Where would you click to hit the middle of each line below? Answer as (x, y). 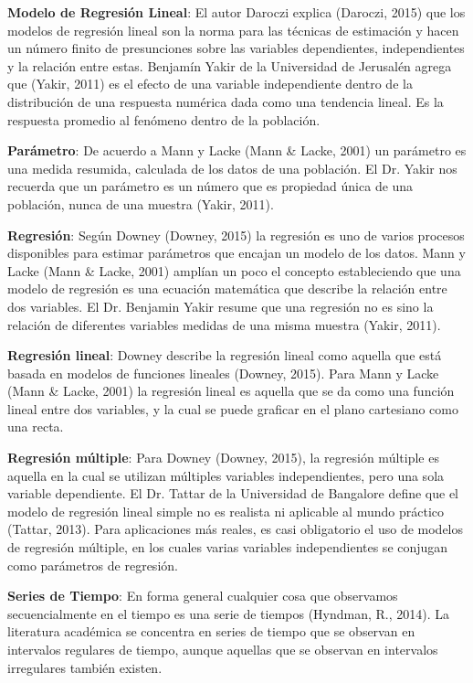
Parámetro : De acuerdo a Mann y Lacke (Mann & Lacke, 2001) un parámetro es (237, 150)
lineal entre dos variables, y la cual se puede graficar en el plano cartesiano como (233, 408)
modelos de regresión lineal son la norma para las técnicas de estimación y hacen (233, 30)
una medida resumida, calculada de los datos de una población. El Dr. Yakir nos (232, 168)
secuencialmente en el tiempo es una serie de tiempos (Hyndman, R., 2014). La (229, 613)
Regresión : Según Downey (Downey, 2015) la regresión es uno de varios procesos (236, 235)
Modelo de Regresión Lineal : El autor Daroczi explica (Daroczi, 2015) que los (236, 12)
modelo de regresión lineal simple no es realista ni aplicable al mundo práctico (226, 511)
